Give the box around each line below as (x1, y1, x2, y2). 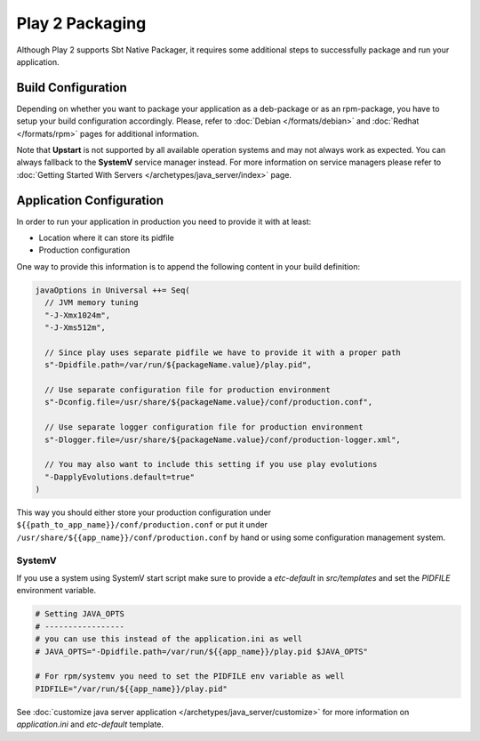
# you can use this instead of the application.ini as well (35, 634, 303, 644)
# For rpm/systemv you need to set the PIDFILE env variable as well (35, 672, 345, 681)
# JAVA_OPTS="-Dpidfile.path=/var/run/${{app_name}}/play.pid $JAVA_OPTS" (35, 646, 369, 656)
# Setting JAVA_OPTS (35, 609, 124, 619)
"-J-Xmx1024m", (44, 310, 111, 320)
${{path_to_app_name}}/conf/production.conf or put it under (16, 520, 268, 530)
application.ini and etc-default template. (16, 719, 164, 729)
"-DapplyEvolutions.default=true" (44, 471, 196, 482)
